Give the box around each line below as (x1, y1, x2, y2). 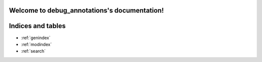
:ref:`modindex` (21, 41, 52, 47)
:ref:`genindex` (21, 34, 51, 41)
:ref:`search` (21, 48, 46, 54)
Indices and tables (9, 22, 66, 30)
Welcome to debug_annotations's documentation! (9, 6, 164, 15)
